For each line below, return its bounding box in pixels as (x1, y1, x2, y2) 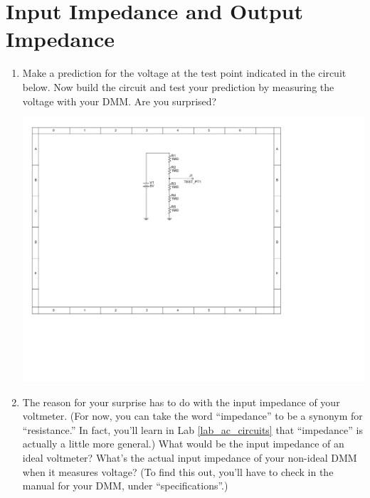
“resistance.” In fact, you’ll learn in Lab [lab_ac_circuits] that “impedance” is (22, 422, 363, 437)
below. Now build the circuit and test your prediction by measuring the (22, 79, 334, 94)
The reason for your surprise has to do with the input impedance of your (22, 394, 340, 409)
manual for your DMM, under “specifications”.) (22, 478, 228, 493)
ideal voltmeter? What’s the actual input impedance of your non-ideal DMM (22, 450, 357, 465)
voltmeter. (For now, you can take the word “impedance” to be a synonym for (22, 408, 363, 423)
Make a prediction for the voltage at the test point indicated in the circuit (22, 65, 347, 80)
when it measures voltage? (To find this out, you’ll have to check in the (22, 464, 334, 479)
